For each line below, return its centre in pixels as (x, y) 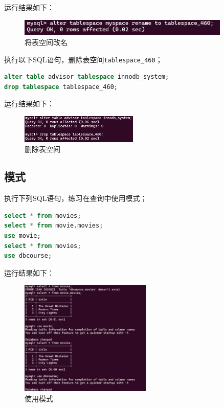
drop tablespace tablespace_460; (61, 87)
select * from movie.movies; (54, 226)
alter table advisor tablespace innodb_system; (87, 77)
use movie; (23, 236)
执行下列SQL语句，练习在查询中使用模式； (76, 198)
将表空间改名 (46, 42)
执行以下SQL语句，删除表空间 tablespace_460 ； (83, 59)
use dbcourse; (28, 256)
